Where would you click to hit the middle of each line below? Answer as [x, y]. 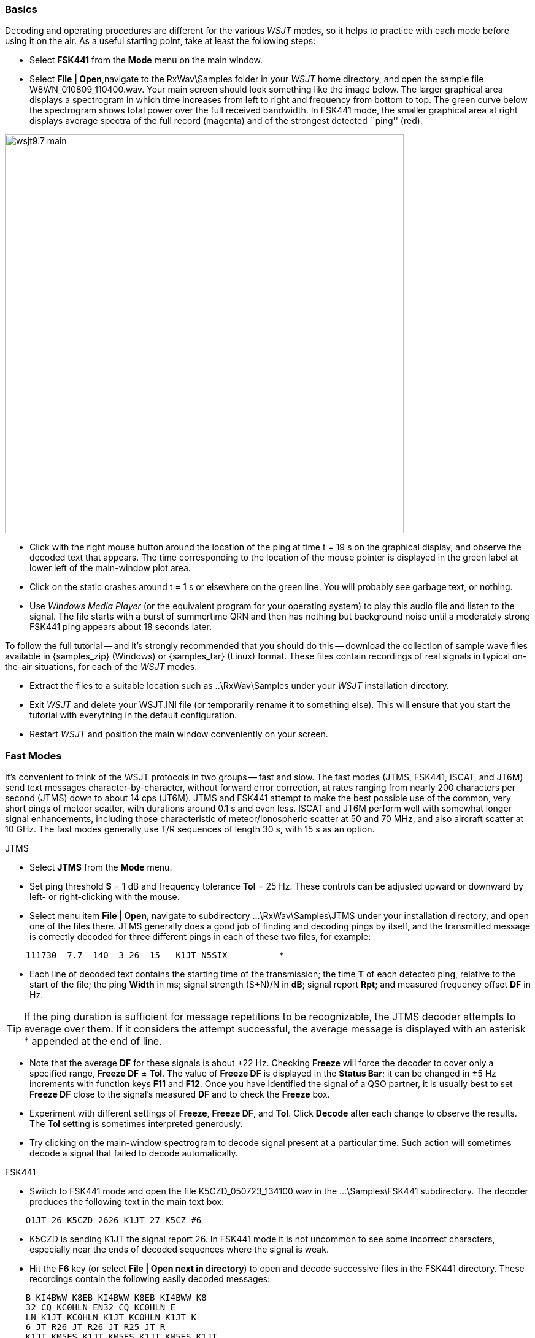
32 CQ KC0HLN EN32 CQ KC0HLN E [101, 1308]
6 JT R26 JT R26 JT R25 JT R [95, 1327]
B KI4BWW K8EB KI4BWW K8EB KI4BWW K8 [116, 1298]
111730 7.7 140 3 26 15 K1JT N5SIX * [155, 955]
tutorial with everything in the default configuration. [133, 715]
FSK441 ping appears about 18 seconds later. [121, 627]
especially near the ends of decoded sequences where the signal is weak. [179, 1250]
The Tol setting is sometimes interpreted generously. [136, 1124]
